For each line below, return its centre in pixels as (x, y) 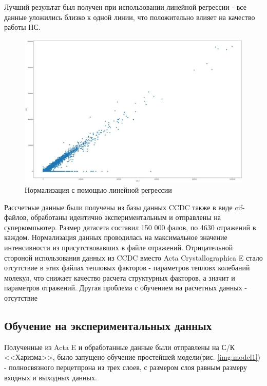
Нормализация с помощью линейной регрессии (98, 190)
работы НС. (22, 27)
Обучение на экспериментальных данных (108, 325)
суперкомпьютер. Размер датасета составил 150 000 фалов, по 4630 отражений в (130, 227)
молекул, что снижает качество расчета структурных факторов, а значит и (120, 277)
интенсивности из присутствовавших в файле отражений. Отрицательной (119, 247)
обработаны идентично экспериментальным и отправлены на (126, 217)
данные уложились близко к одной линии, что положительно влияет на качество (130, 17)
